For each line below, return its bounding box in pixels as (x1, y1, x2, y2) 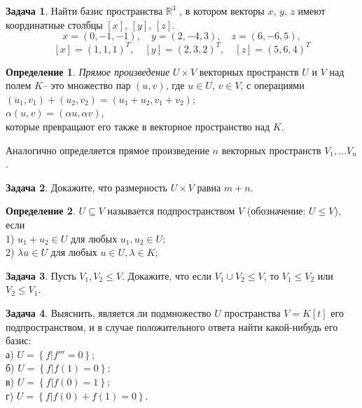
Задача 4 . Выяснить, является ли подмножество (6, 306, 211, 320)
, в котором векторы (179, 4, 265, 18)
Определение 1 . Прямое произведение (6, 64, 170, 79)
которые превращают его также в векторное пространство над (6, 119, 270, 134)
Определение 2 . (6, 203, 76, 218)
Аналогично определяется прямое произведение (6, 142, 209, 157)
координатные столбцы (6, 17, 103, 32)
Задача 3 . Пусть (6, 268, 76, 283)
